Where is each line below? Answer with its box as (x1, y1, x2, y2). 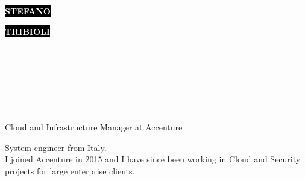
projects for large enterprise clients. (5, 164, 135, 177)
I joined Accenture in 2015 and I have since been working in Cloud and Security (5, 153, 301, 165)
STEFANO (5, 5, 51, 17)
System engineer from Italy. (5, 141, 107, 153)
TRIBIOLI (5, 25, 50, 37)
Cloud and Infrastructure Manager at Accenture (5, 121, 183, 133)
